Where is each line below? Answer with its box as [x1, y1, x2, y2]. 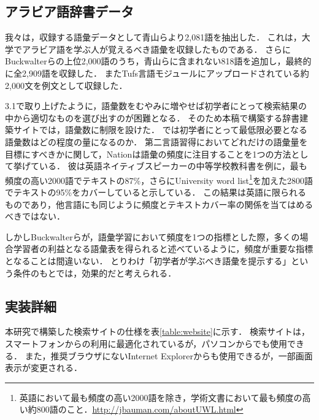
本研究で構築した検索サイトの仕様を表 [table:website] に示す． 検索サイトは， [5, 325, 310, 338]
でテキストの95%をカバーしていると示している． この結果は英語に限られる [5, 185, 307, 198]
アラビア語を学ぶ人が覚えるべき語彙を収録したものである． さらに [21, 42, 291, 55]
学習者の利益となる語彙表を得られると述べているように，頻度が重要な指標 [13, 242, 313, 255]
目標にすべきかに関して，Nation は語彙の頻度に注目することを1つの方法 [5, 147, 291, 160]
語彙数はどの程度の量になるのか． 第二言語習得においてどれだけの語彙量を [5, 135, 308, 148]
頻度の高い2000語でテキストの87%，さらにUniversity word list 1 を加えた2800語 [5, 172, 313, 186]
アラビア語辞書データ [5, 2, 134, 21]
